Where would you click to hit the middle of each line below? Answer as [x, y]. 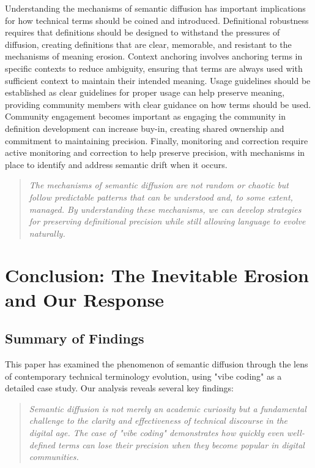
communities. [54, 457]
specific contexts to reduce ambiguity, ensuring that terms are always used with [154, 68]
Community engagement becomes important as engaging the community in [146, 116]
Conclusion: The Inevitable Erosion [157, 275]
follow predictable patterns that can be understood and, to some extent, [161, 197]
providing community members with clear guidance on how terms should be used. [158, 104]
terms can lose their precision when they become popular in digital [181, 444]
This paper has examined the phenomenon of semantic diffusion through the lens [157, 364]
